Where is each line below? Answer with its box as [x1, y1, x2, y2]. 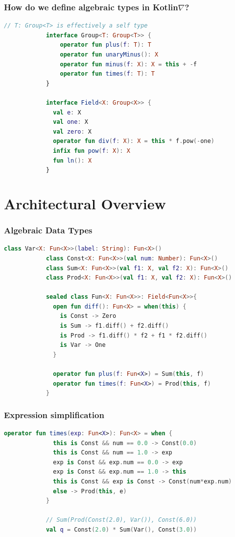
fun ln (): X [53, 157, 92, 164]
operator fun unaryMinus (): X [60, 51, 159, 58]
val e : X [53, 109, 81, 116]
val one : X [53, 118, 88, 126]
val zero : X [53, 128, 92, 135]
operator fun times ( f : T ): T [60, 70, 155, 78]
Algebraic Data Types [4, 224, 93, 236]
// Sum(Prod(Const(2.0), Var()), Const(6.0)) [46, 516, 197, 524]
